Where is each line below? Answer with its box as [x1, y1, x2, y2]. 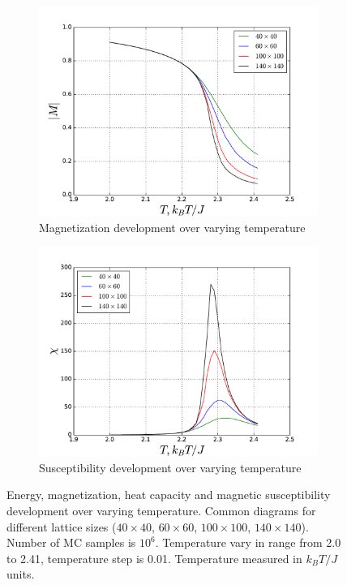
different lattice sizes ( [6, 518, 117, 535]
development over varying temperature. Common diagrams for [6, 501, 316, 518]
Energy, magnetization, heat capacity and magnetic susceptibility [6, 486, 331, 503]
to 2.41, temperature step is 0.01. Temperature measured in [6, 549, 302, 566]
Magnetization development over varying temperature [39, 218, 306, 235]
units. [6, 566, 35, 583]
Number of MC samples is [6, 534, 136, 551]
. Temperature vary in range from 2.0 [155, 534, 341, 551]
